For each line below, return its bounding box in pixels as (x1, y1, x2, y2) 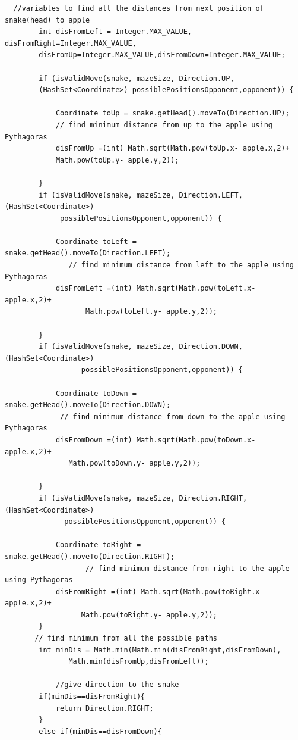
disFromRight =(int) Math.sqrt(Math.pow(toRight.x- (55, 587, 264, 596)
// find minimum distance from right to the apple (85, 564, 290, 573)
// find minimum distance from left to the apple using (68, 261, 294, 270)
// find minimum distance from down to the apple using (60, 412, 286, 421)
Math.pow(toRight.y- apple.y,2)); (81, 610, 217, 619)
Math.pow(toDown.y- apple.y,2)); (68, 459, 201, 468)
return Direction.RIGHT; (55, 704, 154, 713)
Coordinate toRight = (55, 541, 141, 549)
